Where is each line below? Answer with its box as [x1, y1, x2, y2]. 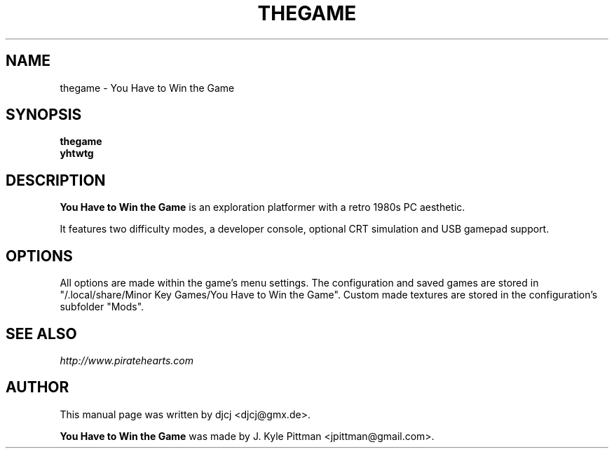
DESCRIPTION [6, 171, 106, 189]
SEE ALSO [6, 324, 77, 343]
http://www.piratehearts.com [60, 354, 194, 366]
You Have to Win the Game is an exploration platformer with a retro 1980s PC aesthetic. [60, 201, 465, 214]
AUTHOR [6, 378, 69, 397]
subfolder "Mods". [60, 301, 144, 313]
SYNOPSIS [6, 106, 82, 124]
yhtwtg [60, 147, 94, 160]
